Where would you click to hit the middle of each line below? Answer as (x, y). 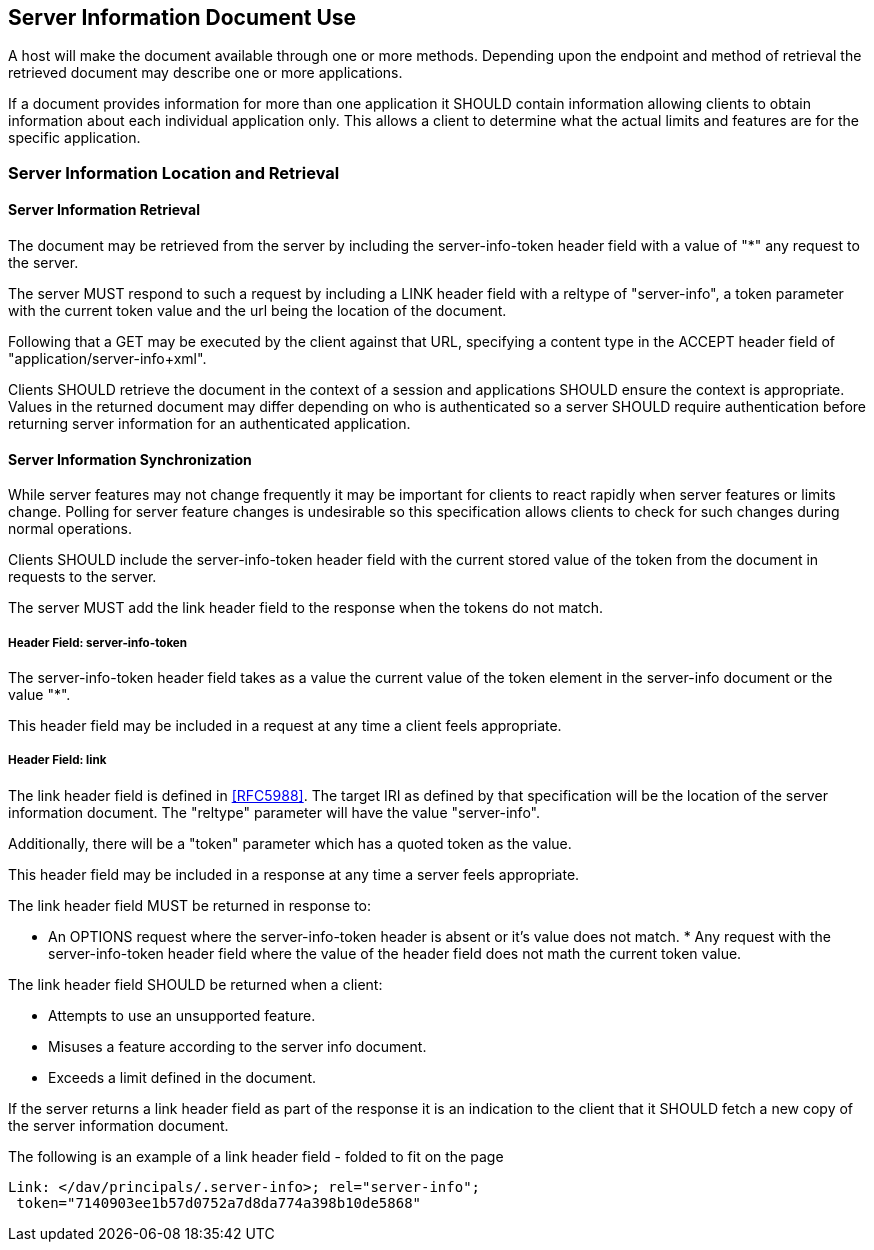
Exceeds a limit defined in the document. (182, 1077)
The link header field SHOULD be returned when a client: (195, 984)
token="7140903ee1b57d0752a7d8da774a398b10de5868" (219, 1202)
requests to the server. (82, 577)
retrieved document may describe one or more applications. (205, 73)
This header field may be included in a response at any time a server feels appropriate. (294, 874)
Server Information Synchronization (130, 459)
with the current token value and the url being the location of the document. (257, 311)
